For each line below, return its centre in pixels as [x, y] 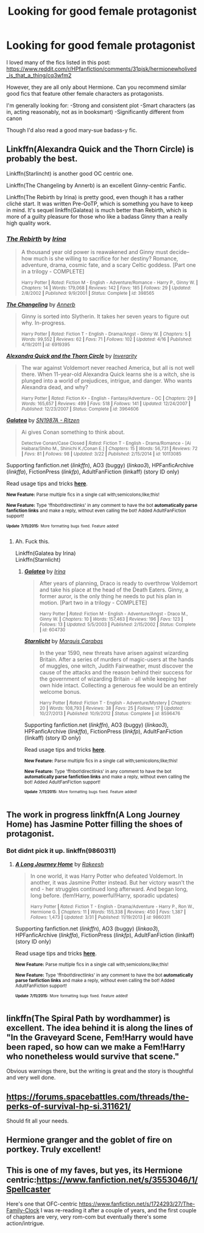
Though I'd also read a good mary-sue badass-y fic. [72, 130]
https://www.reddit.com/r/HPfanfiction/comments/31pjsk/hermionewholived [101, 69]
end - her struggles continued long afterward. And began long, [109, 889]
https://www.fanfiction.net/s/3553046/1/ [117, 1180]
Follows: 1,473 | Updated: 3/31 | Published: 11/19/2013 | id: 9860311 [100, 917]
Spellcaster [28, 1189]
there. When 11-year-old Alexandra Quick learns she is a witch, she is [108, 374]
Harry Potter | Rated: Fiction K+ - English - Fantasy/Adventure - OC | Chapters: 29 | [108, 398]
